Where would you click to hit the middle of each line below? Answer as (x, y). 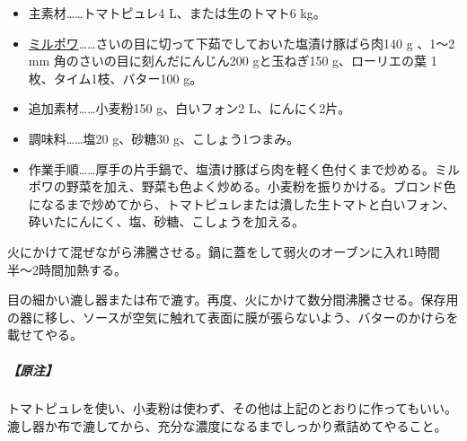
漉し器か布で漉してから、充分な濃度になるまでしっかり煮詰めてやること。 (227, 426)
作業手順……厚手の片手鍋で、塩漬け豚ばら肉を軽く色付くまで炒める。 (231, 168)
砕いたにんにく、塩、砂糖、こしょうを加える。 (167, 221)
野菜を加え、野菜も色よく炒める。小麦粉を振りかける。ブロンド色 (261, 186)
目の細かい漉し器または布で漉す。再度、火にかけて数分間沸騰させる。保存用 (233, 300)
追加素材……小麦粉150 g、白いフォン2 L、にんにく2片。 (189, 108)
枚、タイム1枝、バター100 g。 (115, 78)
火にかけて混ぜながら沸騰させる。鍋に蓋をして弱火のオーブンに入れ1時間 (224, 251)
